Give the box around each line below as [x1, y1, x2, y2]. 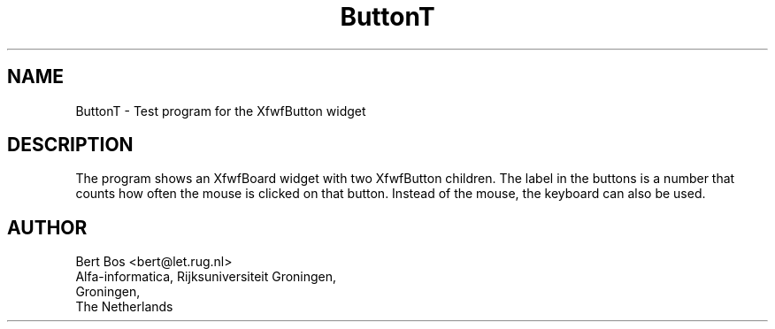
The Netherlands [75, 299, 173, 315]
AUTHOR [7, 216, 88, 239]
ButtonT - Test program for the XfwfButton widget [75, 103, 366, 119]
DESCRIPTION [7, 134, 134, 157]
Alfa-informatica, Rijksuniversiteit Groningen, [75, 269, 337, 285]
